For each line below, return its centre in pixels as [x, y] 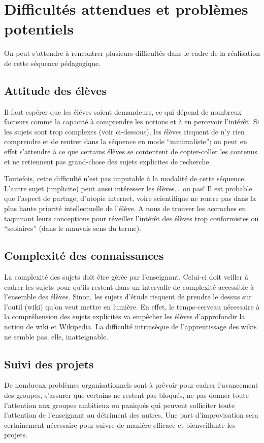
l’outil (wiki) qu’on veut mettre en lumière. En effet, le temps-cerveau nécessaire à [132, 306]
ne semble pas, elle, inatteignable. [56, 336]
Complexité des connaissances [84, 255]
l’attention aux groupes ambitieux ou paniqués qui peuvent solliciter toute [120, 405]
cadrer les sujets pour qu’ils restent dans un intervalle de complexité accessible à [129, 286]
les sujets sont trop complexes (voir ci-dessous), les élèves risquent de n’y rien [124, 131]
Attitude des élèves [55, 90]
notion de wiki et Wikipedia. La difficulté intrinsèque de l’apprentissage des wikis [130, 326]
